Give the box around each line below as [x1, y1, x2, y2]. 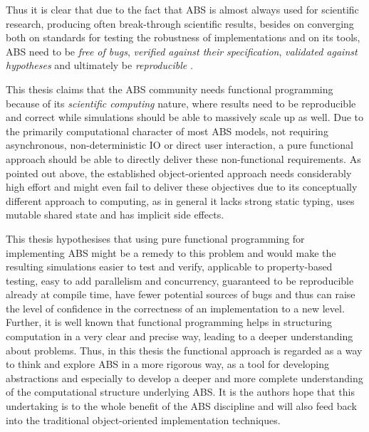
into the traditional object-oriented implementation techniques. [6, 412, 281, 427]
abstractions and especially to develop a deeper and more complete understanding [6, 370, 363, 385]
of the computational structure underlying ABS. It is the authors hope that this [6, 384, 355, 399]
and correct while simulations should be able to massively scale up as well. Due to [6, 110, 364, 125]
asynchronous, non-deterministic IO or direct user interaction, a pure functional [6, 137, 353, 152]
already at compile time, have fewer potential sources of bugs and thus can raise [6, 287, 355, 302]
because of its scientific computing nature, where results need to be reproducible [6, 95, 356, 110]
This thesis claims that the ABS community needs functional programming [6, 81, 333, 96]
